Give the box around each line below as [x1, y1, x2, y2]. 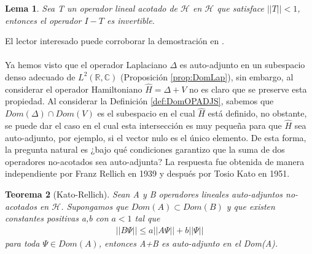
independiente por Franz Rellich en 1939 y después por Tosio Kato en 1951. [5, 167, 290, 180]
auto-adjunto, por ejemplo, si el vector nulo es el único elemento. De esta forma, [5, 131, 306, 144]
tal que [135, 212, 160, 225]
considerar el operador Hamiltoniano [5, 82, 142, 95]
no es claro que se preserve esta [189, 82, 307, 95]
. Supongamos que [61, 199, 128, 212]
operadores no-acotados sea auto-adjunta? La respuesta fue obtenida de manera [5, 155, 305, 167]
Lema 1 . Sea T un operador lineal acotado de [5, 2, 178, 14]
